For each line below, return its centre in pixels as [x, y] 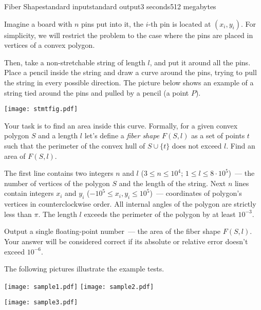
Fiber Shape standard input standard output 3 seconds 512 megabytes [110, 6]
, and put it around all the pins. [200, 62]
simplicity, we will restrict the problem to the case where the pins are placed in [129, 35]
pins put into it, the [113, 23]
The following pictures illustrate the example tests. [84, 269]
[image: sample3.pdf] [41, 303]
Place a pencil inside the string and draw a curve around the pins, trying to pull [130, 72]
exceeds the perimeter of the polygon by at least [160, 214]
